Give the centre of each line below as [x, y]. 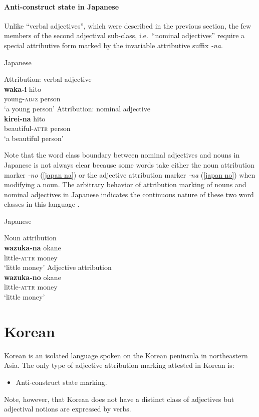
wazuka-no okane [33, 277]
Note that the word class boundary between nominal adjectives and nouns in [122, 155]
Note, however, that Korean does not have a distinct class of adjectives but [119, 399]
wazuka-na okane [33, 248]
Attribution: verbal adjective [48, 79]
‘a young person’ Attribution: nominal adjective [77, 108]
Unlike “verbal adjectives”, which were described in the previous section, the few [128, 25]
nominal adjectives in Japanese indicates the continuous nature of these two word [129, 194]
